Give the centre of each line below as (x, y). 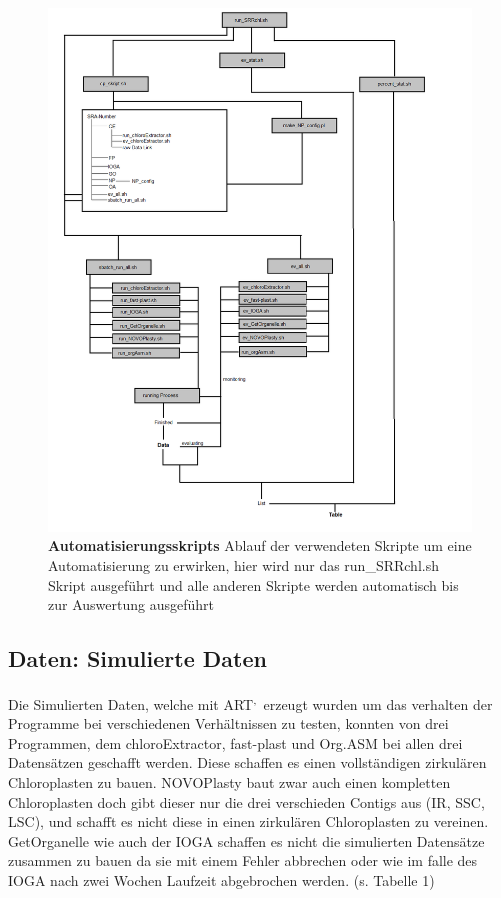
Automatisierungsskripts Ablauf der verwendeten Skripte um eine (260, 545)
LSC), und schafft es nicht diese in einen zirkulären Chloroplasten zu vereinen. (248, 821)
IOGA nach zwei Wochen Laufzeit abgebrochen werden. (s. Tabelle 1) (221, 879)
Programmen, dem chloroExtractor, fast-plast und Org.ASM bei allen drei (235, 742)
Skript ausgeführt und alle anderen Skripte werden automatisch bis (253, 584)
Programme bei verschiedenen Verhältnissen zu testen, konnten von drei (228, 723)
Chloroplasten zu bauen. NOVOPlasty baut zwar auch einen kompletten (229, 781)
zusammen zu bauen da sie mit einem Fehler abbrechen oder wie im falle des (243, 860)
